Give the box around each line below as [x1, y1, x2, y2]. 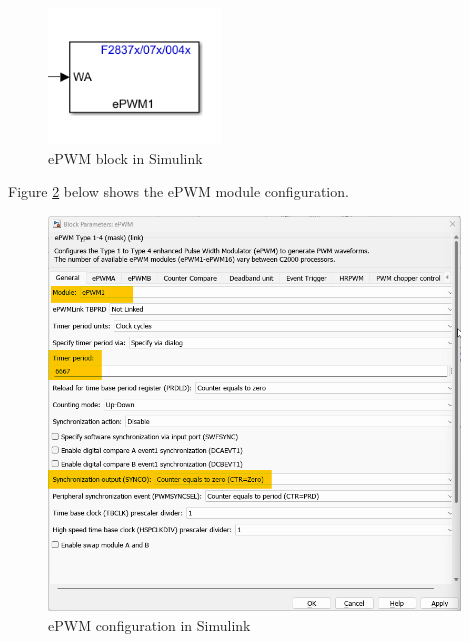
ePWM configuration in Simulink [48, 614, 251, 635]
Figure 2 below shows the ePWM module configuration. [8, 181, 349, 202]
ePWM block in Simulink [48, 147, 203, 168]
